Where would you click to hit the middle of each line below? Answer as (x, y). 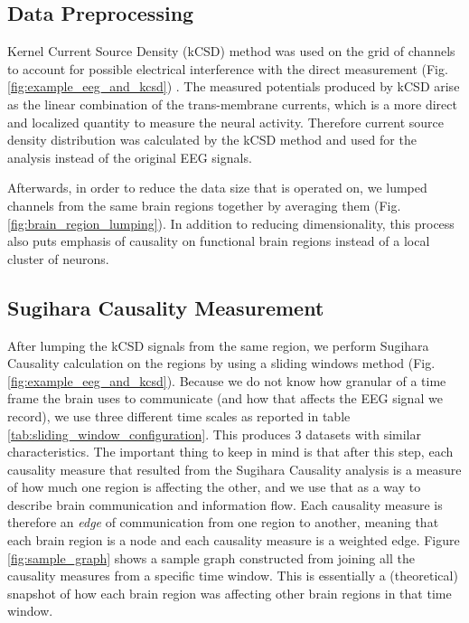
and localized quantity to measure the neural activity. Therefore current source (226, 122)
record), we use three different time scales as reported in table (179, 415)
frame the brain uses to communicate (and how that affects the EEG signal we (225, 398)
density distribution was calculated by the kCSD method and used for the (212, 140)
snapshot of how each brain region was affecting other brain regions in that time (230, 593)
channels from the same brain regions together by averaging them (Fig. (204, 205)
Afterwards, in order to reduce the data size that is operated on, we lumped (217, 188)
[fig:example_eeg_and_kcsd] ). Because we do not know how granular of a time (227, 380)
